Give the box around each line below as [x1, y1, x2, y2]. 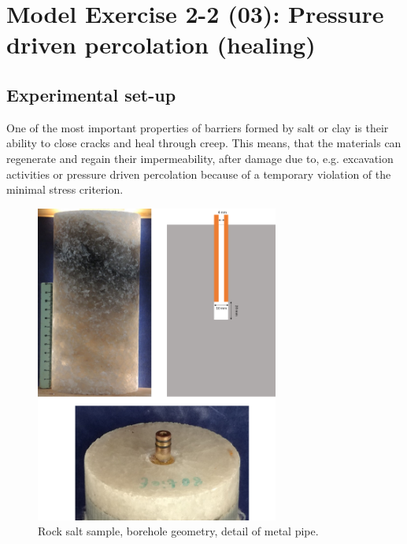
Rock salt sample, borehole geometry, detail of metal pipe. [38, 523, 319, 539]
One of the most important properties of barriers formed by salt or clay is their [6, 119, 389, 135]
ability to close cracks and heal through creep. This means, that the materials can [6, 135, 401, 151]
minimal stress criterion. [6, 181, 124, 198]
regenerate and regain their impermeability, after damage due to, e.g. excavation [6, 150, 394, 166]
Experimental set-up [6, 82, 176, 106]
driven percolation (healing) [6, 28, 316, 61]
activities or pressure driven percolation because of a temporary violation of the [6, 165, 391, 182]
